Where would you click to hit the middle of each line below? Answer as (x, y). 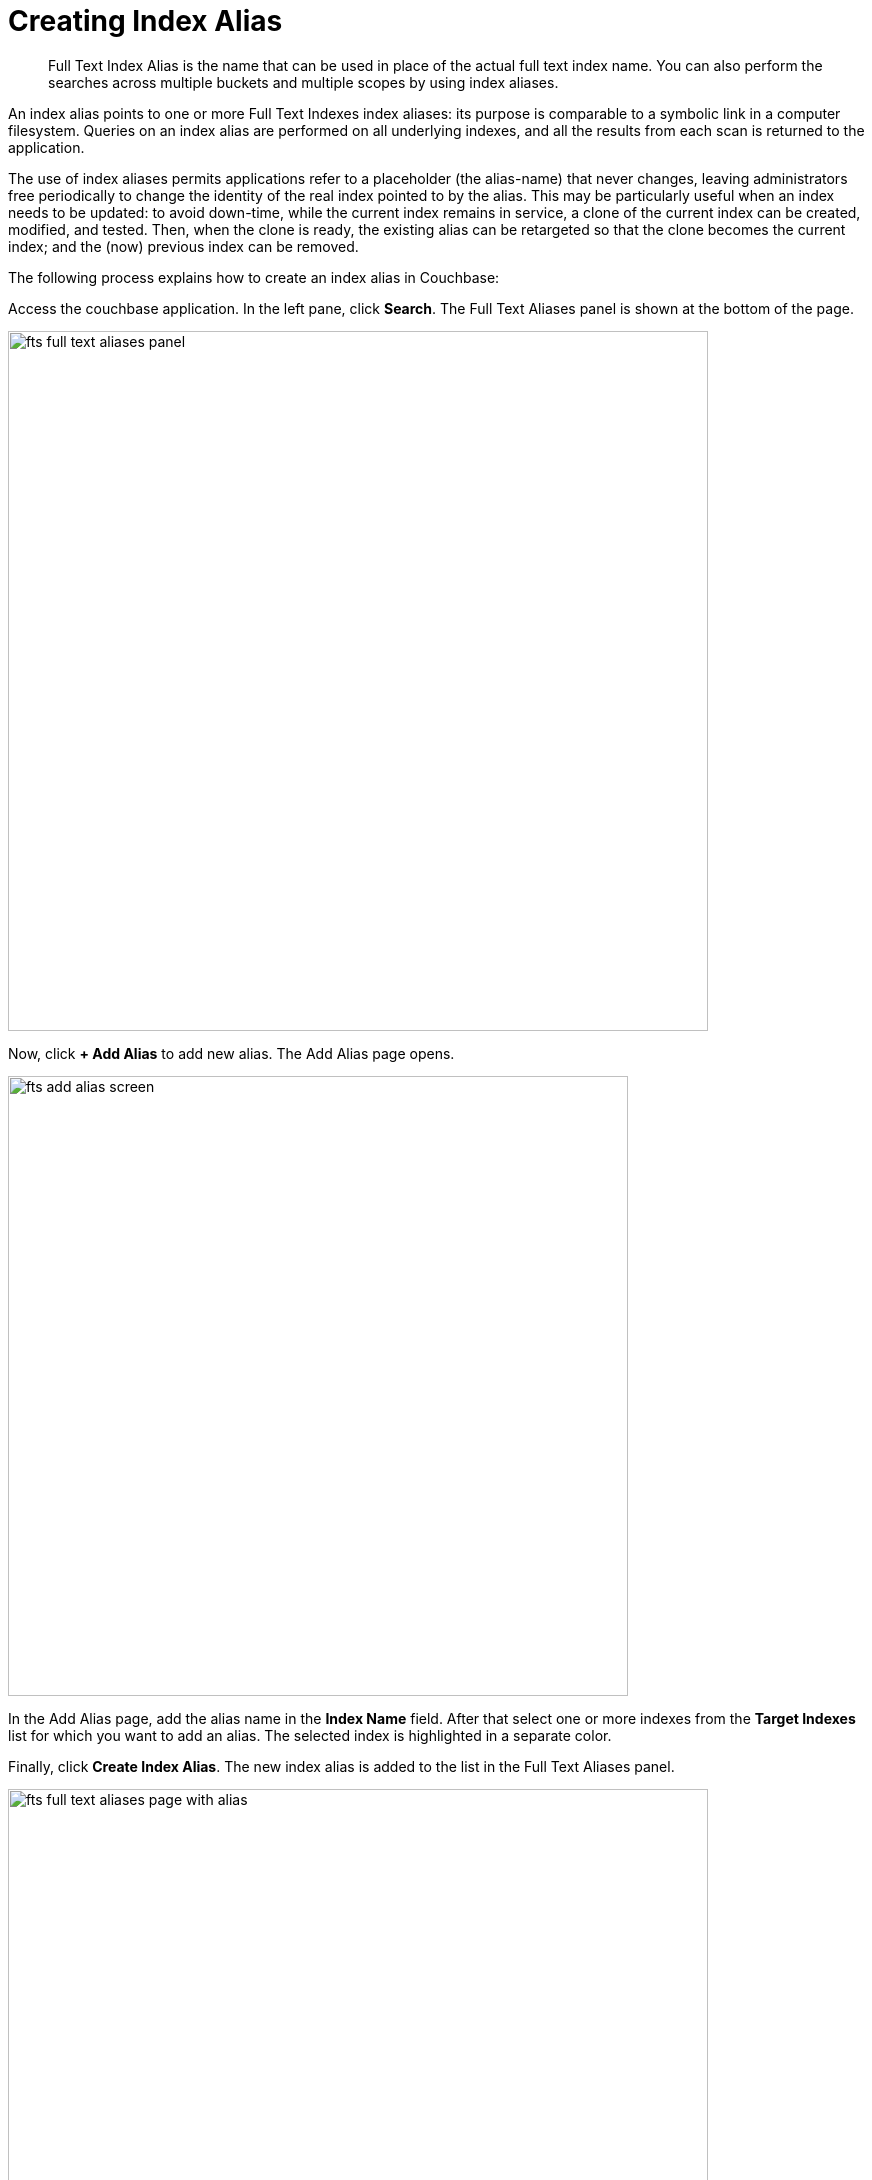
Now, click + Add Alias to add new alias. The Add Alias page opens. (231, 1053)
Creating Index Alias (145, 21)
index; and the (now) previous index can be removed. (183, 246)
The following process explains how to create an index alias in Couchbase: (254, 277)
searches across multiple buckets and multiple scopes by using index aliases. (303, 82)
